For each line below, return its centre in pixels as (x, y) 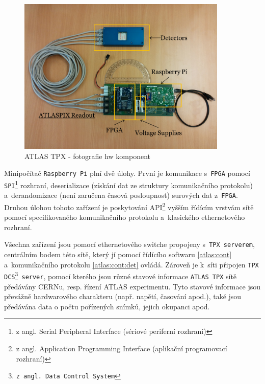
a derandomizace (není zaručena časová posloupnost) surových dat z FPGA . (121, 195)
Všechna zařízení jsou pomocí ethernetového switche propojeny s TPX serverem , (129, 244)
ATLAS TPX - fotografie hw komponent (87, 156)
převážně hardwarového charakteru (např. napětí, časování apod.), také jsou (123, 296)
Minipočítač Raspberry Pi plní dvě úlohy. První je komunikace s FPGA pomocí (127, 173)
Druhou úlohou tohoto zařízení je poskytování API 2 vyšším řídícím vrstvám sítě (129, 206)
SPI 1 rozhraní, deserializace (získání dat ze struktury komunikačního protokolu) (128, 184)
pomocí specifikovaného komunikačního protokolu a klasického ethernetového (125, 217)
